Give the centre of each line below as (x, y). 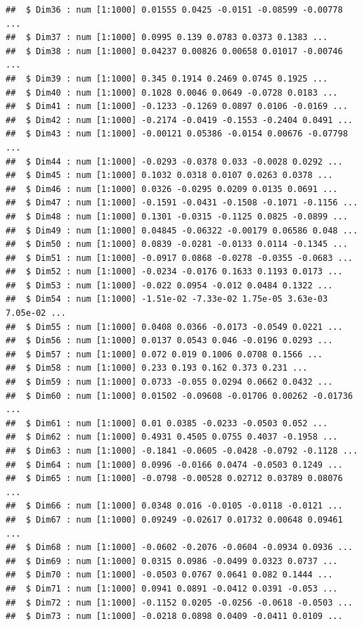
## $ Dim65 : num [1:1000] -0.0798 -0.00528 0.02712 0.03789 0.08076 (174, 479)
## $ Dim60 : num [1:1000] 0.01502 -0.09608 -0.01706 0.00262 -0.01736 (179, 396)
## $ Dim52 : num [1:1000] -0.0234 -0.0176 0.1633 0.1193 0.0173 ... (174, 272)
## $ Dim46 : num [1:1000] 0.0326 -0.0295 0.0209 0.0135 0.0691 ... (172, 189)
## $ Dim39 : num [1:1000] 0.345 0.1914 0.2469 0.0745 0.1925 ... (167, 78)
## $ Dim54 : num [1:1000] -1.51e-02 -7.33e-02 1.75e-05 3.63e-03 (167, 299)
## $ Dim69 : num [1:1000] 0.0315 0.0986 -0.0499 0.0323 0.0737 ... (172, 561)
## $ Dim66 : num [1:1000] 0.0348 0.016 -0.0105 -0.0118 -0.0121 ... (174, 506)
